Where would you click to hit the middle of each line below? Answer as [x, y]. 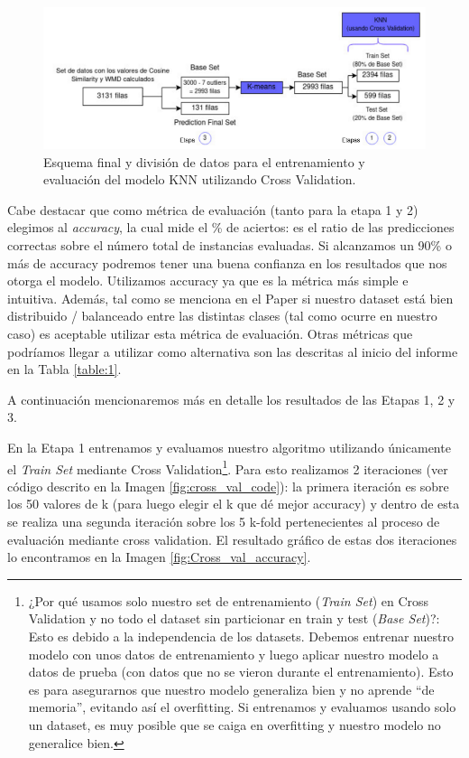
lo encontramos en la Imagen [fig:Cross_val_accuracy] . [159, 557]
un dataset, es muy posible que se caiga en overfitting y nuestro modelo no [234, 724]
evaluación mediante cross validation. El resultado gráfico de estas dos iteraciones [232, 539]
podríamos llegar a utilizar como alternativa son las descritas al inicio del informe [233, 351]
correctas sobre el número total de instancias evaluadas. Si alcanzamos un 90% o [230, 245]
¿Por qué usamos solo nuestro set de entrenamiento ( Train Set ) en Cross [229, 600]
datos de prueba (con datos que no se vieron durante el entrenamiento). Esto [241, 672]
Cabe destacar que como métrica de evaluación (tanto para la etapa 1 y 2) [213, 209]
